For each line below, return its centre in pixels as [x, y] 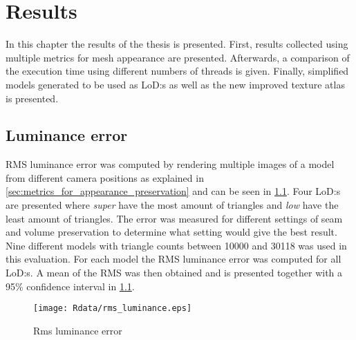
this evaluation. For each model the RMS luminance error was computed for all [174, 259]
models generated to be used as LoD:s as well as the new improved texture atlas [175, 84]
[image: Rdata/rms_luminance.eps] [113, 309]
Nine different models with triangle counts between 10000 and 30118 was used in [176, 245]
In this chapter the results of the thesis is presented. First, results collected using [177, 44]
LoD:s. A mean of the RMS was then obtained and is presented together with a [174, 273]
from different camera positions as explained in [105, 177]
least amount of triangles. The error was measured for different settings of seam [174, 218]
